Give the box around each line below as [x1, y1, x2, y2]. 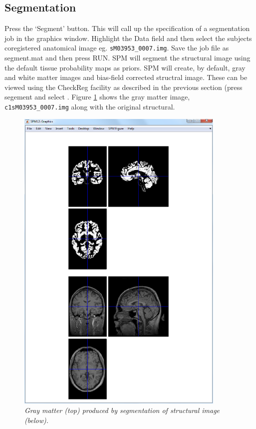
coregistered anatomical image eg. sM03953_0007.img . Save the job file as [4, 42, 229, 53]
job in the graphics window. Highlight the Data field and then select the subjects [4, 32, 252, 43]
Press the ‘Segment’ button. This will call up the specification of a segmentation [4, 23, 250, 33]
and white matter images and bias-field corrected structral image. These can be [4, 72, 248, 82]
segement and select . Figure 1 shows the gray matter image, [4, 91, 190, 102]
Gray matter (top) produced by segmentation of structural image [24, 405, 220, 415]
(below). [24, 414, 48, 425]
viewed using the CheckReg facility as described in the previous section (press [4, 81, 243, 92]
